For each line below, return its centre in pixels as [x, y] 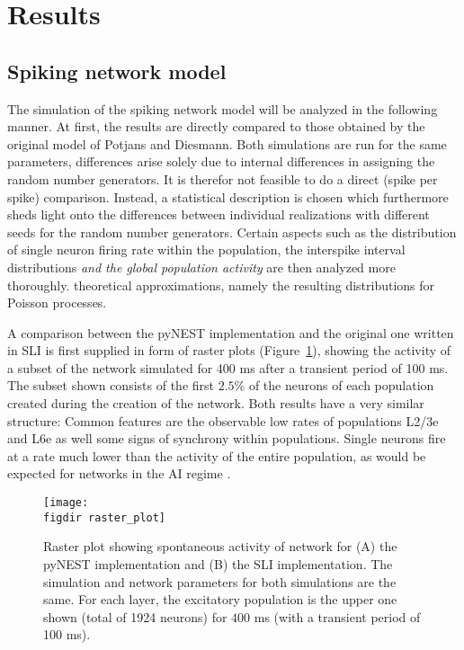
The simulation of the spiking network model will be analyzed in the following [223, 108]
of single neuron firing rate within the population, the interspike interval [206, 249]
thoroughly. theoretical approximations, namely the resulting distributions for [221, 285]
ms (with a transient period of [337, 616]
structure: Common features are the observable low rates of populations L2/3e [223, 420]
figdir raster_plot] [105, 517]
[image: [66, 503]
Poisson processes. [57, 303]
